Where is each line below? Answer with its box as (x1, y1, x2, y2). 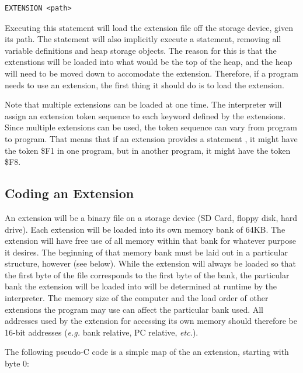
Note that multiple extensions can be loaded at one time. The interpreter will (5, 98, 282, 110)
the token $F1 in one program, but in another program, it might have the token (5, 144, 291, 156)
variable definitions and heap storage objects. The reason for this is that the (5, 44, 277, 56)
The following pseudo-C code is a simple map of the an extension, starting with (5, 346, 289, 358)
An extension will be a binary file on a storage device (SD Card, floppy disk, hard (5, 211, 298, 223)
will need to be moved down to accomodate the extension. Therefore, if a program (5, 67, 299, 79)
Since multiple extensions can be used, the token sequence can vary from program (5, 121, 297, 133)
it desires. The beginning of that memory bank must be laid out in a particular (5, 246, 288, 258)
